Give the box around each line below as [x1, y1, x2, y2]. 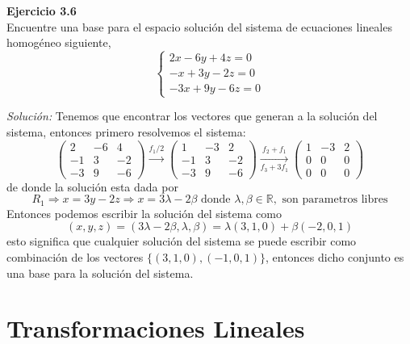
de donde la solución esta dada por [6, 178, 178, 195]
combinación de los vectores [6, 248, 144, 265]
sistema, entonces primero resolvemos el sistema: [6, 123, 246, 140]
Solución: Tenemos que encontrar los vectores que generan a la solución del [6, 107, 378, 124]
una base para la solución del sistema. [6, 264, 194, 281]
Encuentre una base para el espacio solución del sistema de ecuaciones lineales [6, 18, 392, 35]
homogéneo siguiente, [6, 34, 111, 51]
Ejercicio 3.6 [6, 2, 77, 19]
